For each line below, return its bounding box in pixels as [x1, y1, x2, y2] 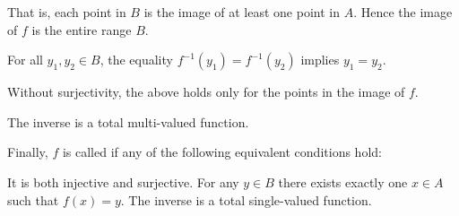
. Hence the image [353, 3, 453, 21]
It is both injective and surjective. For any [7, 172, 239, 191]
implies [300, 50, 340, 69]
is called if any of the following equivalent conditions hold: [62, 143, 382, 161]
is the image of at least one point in [143, 3, 340, 21]
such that [7, 190, 59, 209]
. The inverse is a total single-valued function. [120, 190, 372, 209]
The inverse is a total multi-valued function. [7, 112, 249, 131]
